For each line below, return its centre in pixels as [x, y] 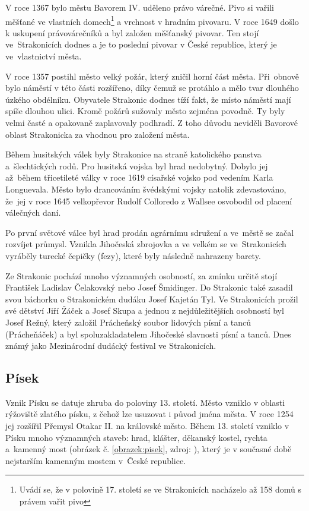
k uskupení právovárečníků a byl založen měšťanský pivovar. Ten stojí [132, 32]
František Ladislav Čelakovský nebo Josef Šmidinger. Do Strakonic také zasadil [149, 287]
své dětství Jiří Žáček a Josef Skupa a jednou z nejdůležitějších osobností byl [145, 310]
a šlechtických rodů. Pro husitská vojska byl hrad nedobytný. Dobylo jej [137, 165]
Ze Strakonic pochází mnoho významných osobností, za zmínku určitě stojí [141, 275]
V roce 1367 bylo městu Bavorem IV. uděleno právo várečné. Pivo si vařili [140, 7]
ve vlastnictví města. [44, 56]
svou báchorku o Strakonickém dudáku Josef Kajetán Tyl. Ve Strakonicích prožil [152, 299]
